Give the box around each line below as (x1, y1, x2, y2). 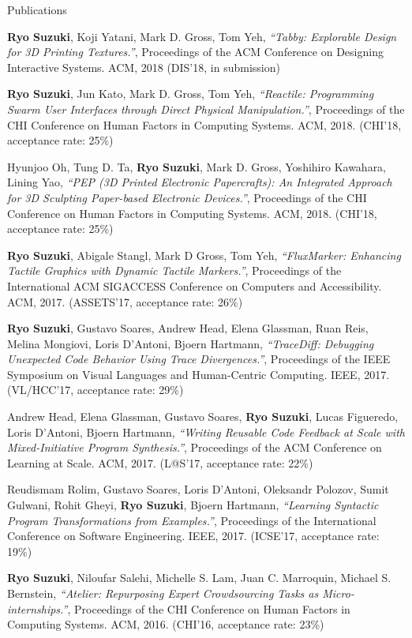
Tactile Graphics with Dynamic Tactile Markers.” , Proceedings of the (7, 262, 342, 279)
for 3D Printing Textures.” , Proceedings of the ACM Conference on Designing (7, 43, 384, 60)
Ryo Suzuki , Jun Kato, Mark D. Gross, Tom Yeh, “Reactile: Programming (7, 85, 374, 102)
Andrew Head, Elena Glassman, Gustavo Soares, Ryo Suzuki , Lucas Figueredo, (7, 408, 399, 425)
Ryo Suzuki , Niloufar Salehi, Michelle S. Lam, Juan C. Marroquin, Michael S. (7, 569, 391, 586)
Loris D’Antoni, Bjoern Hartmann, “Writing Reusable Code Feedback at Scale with (7, 423, 405, 440)
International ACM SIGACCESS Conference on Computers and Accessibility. (7, 277, 382, 294)
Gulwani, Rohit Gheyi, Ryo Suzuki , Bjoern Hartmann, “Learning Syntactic (7, 497, 379, 513)
